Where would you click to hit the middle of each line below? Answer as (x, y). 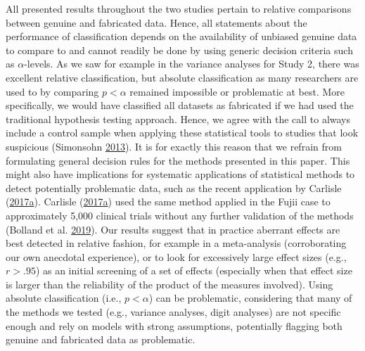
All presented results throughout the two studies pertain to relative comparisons (179, 8)
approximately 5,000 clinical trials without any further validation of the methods (180, 215)
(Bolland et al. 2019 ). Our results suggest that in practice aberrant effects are (173, 229)
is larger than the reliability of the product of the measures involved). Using (169, 284)
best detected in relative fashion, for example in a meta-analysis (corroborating (176, 243)
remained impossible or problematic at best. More (237, 91)
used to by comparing (52, 91)
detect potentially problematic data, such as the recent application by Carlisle (174, 187)
